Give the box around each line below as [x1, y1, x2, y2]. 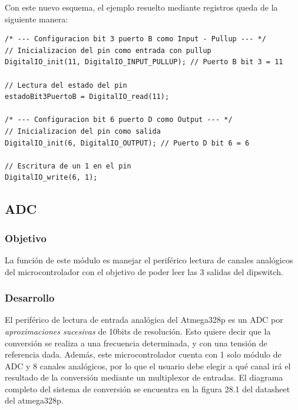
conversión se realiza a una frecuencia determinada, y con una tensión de [5, 336, 267, 349]
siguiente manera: [5, 12, 68, 25]
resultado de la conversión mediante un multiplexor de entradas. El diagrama [5, 371, 283, 383]
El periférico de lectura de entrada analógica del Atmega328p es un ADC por [5, 313, 283, 326]
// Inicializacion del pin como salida [5, 127, 161, 135]
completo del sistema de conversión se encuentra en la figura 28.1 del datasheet [5, 382, 290, 395]
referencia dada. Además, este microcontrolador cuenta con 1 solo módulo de [5, 348, 282, 361]
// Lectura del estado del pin [5, 81, 127, 90]
